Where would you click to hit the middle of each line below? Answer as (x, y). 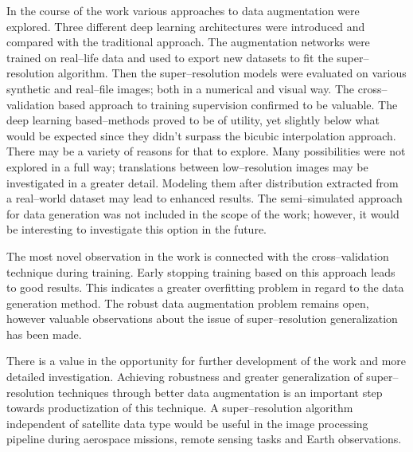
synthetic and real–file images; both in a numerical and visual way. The (181, 88)
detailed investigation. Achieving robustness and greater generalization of (185, 377)
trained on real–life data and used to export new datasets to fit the (170, 57)
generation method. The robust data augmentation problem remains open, (188, 303)
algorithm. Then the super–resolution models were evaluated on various (232, 73)
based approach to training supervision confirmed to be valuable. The (228, 104)
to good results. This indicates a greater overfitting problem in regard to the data (205, 287)
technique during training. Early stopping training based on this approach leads (201, 271)
